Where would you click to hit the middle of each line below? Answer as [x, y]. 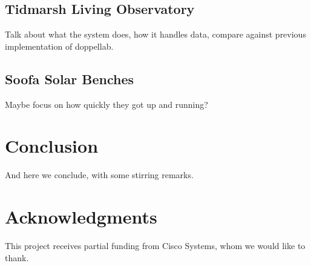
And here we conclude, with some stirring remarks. [99, 175]
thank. [17, 257]
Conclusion [52, 146]
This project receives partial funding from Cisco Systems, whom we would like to [155, 246]
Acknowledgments [81, 217]
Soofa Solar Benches [70, 78]
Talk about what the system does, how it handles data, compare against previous [155, 34]
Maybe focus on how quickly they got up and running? [106, 104]
